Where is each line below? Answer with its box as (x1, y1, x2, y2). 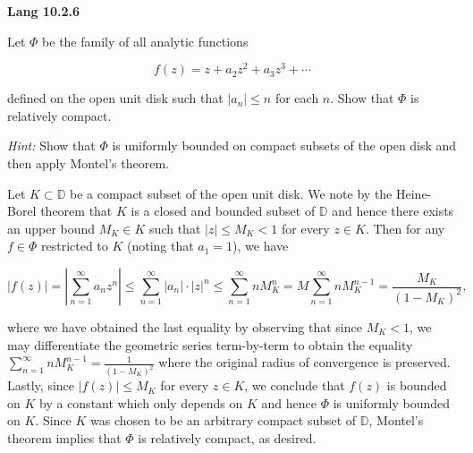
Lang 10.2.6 (7, 2, 80, 20)
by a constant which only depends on (39, 393, 243, 412)
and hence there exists (332, 201, 454, 220)
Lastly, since (7, 376, 75, 395)
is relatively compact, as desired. (138, 428, 317, 447)
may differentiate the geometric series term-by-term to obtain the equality (7, 335, 413, 354)
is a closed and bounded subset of (131, 201, 316, 220)
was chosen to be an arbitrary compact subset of (90, 411, 357, 430)
